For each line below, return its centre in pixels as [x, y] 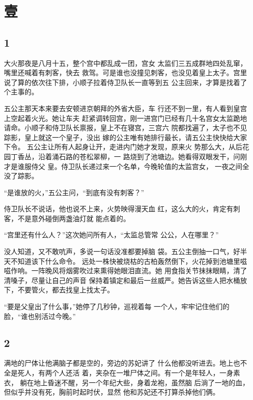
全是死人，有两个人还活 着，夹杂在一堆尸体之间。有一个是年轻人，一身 [119, 373]
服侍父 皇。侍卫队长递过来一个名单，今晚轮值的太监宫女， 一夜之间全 [137, 166]
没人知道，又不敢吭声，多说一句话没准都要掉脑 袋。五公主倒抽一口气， [119, 251]
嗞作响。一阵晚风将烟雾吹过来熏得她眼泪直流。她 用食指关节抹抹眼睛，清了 [126, 271]
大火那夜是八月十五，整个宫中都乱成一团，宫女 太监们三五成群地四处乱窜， [126, 63]
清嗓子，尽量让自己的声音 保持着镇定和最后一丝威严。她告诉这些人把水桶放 [126, 280]
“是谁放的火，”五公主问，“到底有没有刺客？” [74, 192]
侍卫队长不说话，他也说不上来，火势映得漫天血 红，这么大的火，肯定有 [119, 209]
